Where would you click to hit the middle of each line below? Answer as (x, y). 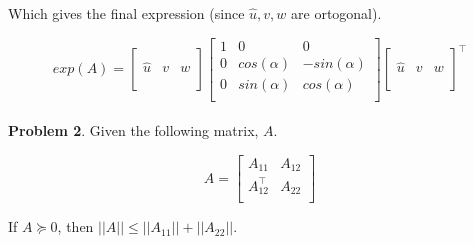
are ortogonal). (336, 13)
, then (75, 226)
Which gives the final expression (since (126, 13)
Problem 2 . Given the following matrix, (133, 130)
